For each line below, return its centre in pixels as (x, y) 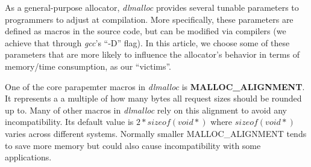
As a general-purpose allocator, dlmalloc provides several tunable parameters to (152, 7)
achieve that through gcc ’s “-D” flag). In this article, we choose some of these (147, 42)
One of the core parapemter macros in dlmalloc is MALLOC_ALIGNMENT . (155, 86)
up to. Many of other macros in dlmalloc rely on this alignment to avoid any (146, 110)
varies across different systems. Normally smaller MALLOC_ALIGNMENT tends (156, 133)
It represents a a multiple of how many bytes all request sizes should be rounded (153, 98)
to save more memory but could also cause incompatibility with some (133, 145)
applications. (28, 157)
